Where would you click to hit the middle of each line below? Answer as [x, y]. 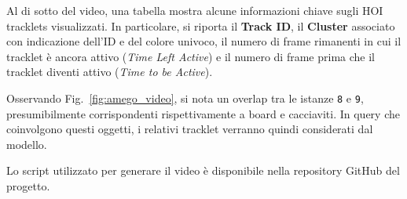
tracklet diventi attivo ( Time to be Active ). [110, 72]
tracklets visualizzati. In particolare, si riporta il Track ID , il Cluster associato [201, 25]
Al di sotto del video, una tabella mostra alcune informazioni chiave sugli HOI [195, 10]
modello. [27, 144]
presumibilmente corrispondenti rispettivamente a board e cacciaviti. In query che [203, 113]
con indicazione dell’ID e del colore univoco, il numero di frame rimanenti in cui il [204, 41]
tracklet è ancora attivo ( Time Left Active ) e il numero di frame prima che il [191, 56]
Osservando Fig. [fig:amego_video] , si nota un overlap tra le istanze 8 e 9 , [185, 98]
